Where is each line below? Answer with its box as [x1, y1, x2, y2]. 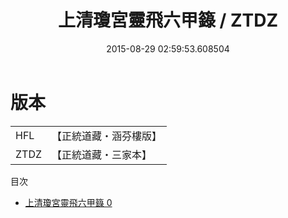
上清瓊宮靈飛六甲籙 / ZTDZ [57, 9, 279, 32]
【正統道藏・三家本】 [51, 147, 153, 161]
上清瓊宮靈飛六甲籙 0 [24, 196, 113, 208]
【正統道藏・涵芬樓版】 [51, 129, 163, 143]
